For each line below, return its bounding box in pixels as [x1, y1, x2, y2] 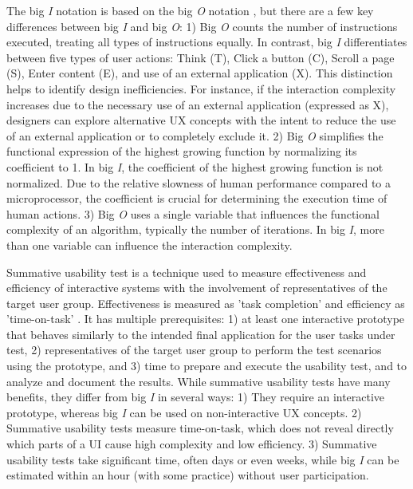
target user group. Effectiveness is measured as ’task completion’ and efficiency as [6, 294, 405, 311]
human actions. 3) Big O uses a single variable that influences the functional [6, 205, 380, 222]
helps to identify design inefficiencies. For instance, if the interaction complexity [6, 80, 396, 97]
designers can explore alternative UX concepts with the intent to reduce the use [6, 112, 396, 128]
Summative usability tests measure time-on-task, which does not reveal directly [6, 420, 394, 436]
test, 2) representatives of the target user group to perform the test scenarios [6, 341, 382, 358]
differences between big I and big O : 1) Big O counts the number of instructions [6, 18, 398, 34]
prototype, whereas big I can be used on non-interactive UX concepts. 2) [6, 404, 362, 420]
